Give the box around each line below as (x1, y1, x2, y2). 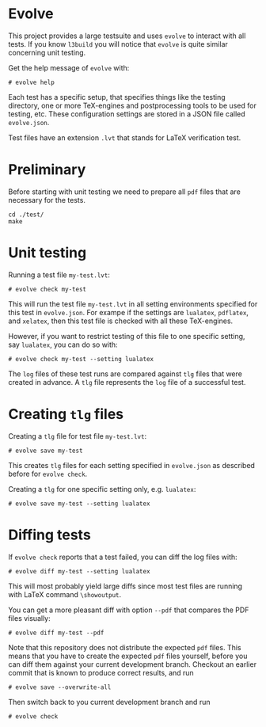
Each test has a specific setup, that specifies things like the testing (8, 92, 226, 101)
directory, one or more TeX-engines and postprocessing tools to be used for (8, 101, 257, 110)
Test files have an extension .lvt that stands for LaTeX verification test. (8, 132, 241, 143)
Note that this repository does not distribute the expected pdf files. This (8, 642, 241, 652)
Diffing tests (8, 526, 91, 543)
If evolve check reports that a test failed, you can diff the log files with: (8, 552, 237, 561)
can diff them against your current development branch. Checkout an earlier (8, 659, 257, 669)
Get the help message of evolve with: (8, 63, 130, 72)
